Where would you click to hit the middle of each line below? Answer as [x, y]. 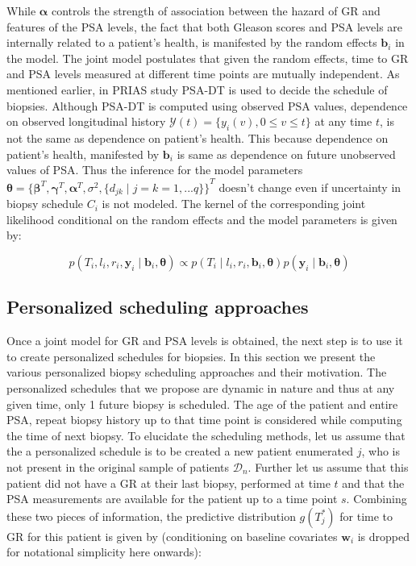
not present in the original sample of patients [118, 466]
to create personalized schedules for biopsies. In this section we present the [191, 356]
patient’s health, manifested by [83, 154]
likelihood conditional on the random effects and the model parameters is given [202, 219]
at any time [343, 121]
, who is [381, 451]
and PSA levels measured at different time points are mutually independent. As [203, 74]
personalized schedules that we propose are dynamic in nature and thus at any [201, 387]
